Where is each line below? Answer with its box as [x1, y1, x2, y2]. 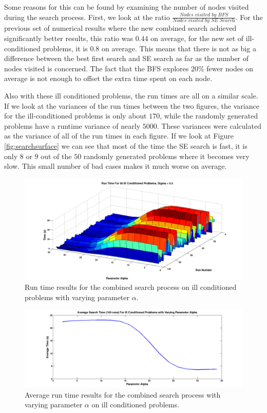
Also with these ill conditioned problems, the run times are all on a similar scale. [4, 90, 258, 101]
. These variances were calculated [157, 120, 261, 131]
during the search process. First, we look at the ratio [4, 11, 170, 22]
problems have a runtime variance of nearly [4, 120, 141, 131]
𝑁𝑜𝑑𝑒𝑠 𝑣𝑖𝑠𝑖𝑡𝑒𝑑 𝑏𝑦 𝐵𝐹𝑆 [179, 12, 228, 18]
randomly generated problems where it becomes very [83, 150, 250, 161]
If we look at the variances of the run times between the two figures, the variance [4, 100, 259, 111]
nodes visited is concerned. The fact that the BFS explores [4, 63, 189, 73]
